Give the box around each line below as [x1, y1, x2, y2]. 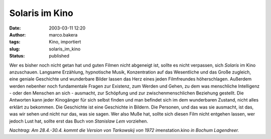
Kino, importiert [49, 39, 81, 45]
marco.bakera [49, 31, 78, 37]
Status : [9, 53, 25, 59]
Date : [9, 25, 21, 31]
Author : [9, 31, 26, 37]
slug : [9, 45, 20, 52]
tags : [9, 39, 21, 45]
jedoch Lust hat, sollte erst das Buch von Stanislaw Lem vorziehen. [9, 118, 148, 124]
